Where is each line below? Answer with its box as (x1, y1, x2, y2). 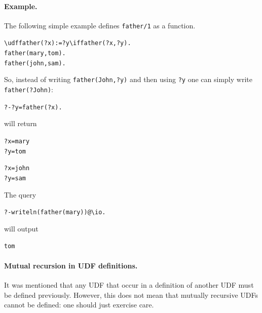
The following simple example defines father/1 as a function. (4, 20, 196, 30)
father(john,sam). (4, 59, 66, 67)
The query (4, 189, 36, 200)
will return (4, 118, 37, 129)
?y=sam (4, 174, 26, 182)
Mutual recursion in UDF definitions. (4, 260, 138, 270)
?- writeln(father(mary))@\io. (4, 209, 106, 216)
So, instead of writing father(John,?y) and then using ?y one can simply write (4, 74, 252, 85)
